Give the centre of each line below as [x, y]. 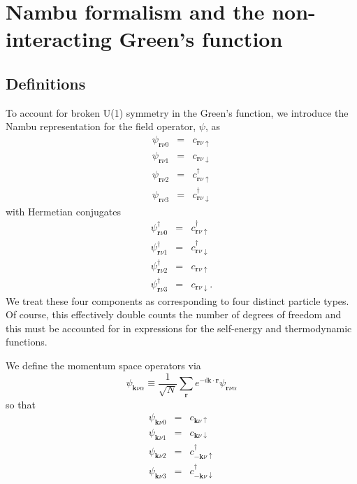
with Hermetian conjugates [64, 211]
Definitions [46, 83]
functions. [27, 342]
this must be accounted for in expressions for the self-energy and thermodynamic [179, 328]
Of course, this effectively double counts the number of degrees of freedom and [174, 314]
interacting [59, 39]
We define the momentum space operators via [103, 365]
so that [21, 404]
